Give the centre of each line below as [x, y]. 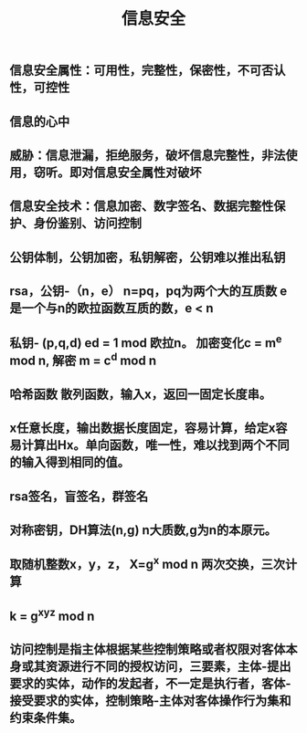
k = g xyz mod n [52, 614]
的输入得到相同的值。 [69, 462]
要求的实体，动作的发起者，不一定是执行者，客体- [150, 684]
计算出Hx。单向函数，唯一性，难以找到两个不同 [155, 445]
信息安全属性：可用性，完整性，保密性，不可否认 [148, 71]
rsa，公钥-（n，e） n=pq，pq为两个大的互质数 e [148, 292]
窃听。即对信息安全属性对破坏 [117, 172]
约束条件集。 [46, 718]
